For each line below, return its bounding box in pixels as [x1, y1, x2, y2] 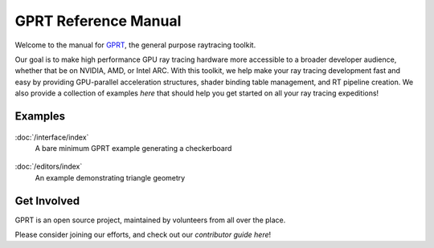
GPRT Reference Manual [14, 12, 182, 30]
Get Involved [14, 193, 80, 208]
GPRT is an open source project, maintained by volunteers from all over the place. [14, 215, 286, 225]
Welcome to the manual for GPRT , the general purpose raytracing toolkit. [14, 40, 256, 50]
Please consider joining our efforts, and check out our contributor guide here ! [14, 230, 272, 239]
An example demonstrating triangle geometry [35, 173, 186, 182]
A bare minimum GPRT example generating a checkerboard [35, 143, 232, 152]
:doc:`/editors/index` [14, 161, 83, 172]
